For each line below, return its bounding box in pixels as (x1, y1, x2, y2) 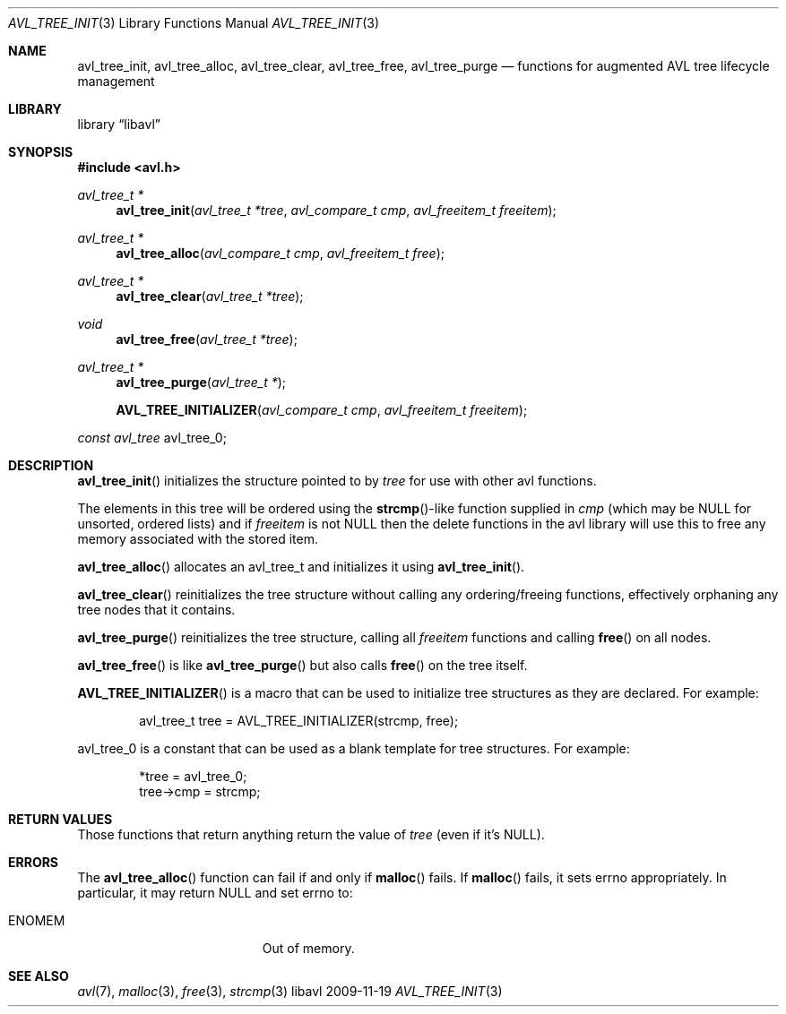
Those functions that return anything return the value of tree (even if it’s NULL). (77, 827, 545, 842)
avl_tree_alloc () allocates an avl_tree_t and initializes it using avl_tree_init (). (77, 559, 525, 574)
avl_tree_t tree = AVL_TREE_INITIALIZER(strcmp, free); (139, 713, 459, 728)
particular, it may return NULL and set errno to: (77, 885, 353, 900)
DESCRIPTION (8, 458, 94, 473)
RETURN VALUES (8, 812, 113, 827)
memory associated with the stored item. (77, 531, 319, 546)
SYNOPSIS (8, 144, 73, 159)
